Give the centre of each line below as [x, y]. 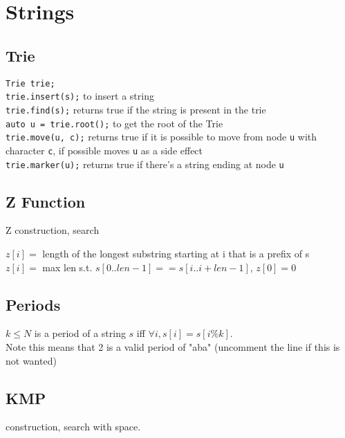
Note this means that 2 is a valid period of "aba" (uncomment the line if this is [173, 346]
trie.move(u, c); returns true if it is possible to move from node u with [161, 137]
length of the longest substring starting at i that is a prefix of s [176, 253]
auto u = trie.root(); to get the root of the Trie [114, 123]
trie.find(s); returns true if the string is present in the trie [136, 109]
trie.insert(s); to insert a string [80, 96]
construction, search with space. [73, 427]
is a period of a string [80, 333]
